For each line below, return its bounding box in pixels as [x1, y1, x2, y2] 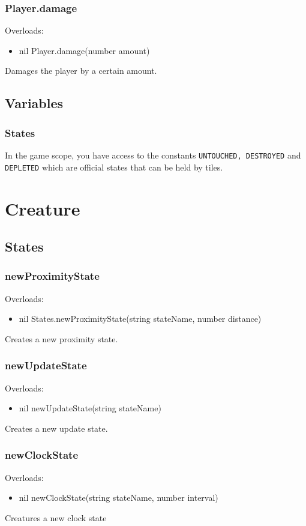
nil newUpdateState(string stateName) [19, 402, 161, 414]
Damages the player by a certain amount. [5, 64, 157, 77]
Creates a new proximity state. [5, 332, 118, 345]
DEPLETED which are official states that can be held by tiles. [5, 160, 223, 173]
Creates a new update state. [5, 422, 108, 434]
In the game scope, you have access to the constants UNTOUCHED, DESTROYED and [5, 149, 301, 161]
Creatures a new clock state [5, 511, 107, 524]
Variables [5, 94, 64, 112]
